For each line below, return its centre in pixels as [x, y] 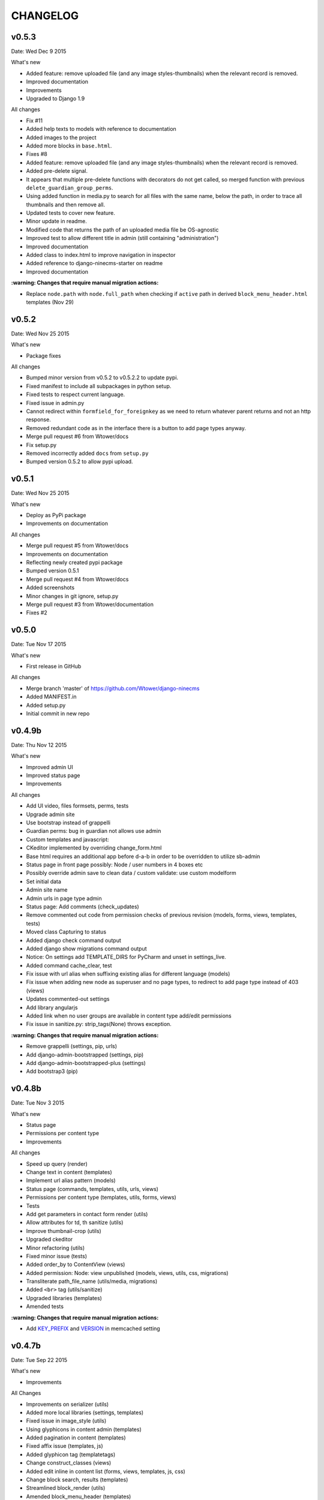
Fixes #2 [37, 613]
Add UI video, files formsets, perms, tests [77, 806]
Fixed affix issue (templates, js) [64, 1446]
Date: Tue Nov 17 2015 [39, 644]
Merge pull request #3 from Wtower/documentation [90, 604]
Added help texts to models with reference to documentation [101, 129]
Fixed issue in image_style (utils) [66, 1421]
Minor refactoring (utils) [55, 1247]
